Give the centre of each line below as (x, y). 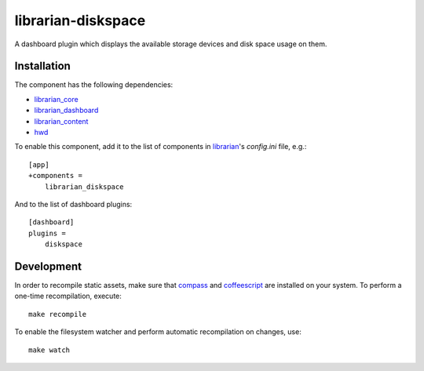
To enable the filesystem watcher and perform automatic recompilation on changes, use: (158, 332)
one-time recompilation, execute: (68, 296)
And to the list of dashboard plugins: (73, 204)
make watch (49, 350)
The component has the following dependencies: (94, 85)
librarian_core (56, 99)
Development (48, 266)
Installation (42, 66)
